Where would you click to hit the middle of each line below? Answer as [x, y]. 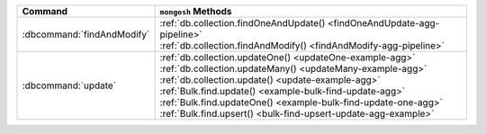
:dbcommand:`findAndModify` [86, 34]
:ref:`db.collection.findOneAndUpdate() [243, 23]
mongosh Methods [196, 11]
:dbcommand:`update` [69, 85]
